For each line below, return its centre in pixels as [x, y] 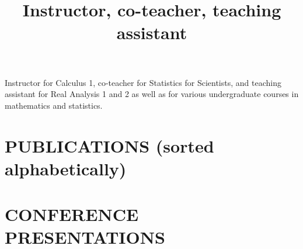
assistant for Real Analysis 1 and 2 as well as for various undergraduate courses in [152, 94]
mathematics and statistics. [54, 105]
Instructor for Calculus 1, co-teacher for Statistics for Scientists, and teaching [143, 82]
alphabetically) [66, 168]
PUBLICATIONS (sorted [109, 145]
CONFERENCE [72, 214]
